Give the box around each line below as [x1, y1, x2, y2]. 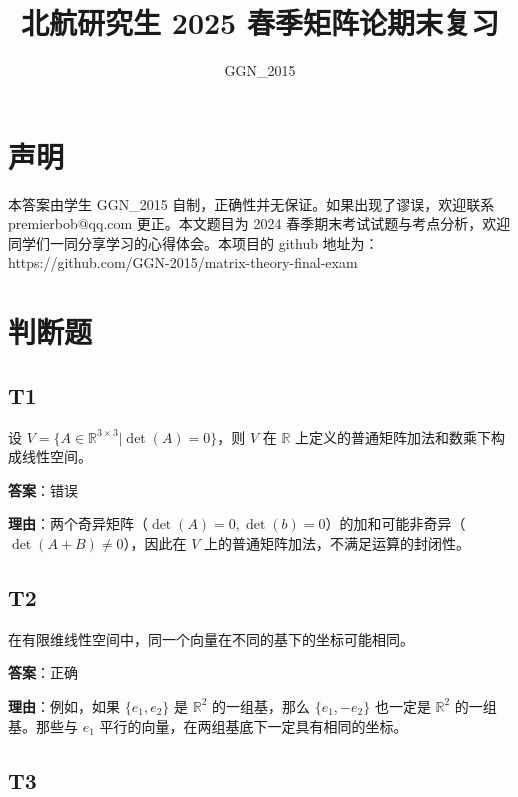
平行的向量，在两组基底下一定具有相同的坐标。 [99, 715, 408, 736]
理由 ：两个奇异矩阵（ [8, 513, 148, 534]
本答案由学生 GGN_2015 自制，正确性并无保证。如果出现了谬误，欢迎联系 [8, 193, 495, 214]
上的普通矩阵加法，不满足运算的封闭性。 [204, 532, 471, 553]
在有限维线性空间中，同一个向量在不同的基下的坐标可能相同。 [8, 628, 414, 649]
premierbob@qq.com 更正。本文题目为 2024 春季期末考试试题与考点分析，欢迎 [8, 213, 511, 234]
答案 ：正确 [8, 662, 78, 683]
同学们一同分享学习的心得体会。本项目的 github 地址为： [8, 232, 379, 253]
